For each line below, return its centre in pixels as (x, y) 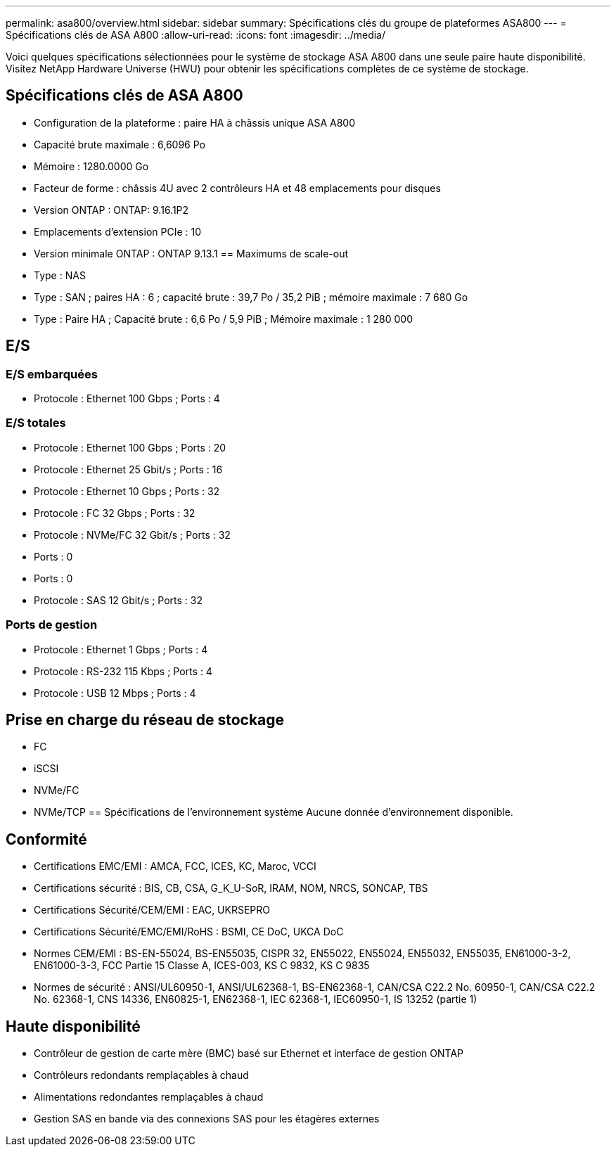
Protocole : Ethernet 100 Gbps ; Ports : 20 (130, 447)
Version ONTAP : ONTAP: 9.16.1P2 (111, 210)
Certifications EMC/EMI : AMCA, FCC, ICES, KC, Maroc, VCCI (175, 866)
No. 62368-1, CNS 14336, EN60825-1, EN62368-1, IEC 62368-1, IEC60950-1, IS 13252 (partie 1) (256, 999)
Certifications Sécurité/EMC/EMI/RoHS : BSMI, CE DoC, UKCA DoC (189, 932)
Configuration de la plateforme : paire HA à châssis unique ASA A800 (194, 122)
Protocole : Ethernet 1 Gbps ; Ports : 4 (121, 649)
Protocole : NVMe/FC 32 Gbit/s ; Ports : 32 (132, 535)
